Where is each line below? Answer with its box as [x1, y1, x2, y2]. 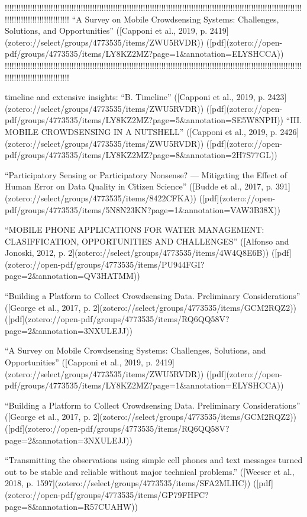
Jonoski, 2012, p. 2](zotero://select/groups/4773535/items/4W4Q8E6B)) [5, 246, 269, 259]
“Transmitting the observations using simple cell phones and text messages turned [5, 454, 303, 466]
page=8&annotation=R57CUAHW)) [5, 500, 138, 512]
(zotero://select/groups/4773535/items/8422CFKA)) [5, 191, 197, 204]
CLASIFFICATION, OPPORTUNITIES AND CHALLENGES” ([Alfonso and [5, 235, 289, 247]
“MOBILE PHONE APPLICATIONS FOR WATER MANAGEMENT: [5, 223, 264, 236]
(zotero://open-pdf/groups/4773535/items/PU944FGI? [5, 258, 205, 270]
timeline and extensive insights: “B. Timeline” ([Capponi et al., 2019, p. [5, 91, 265, 103]
